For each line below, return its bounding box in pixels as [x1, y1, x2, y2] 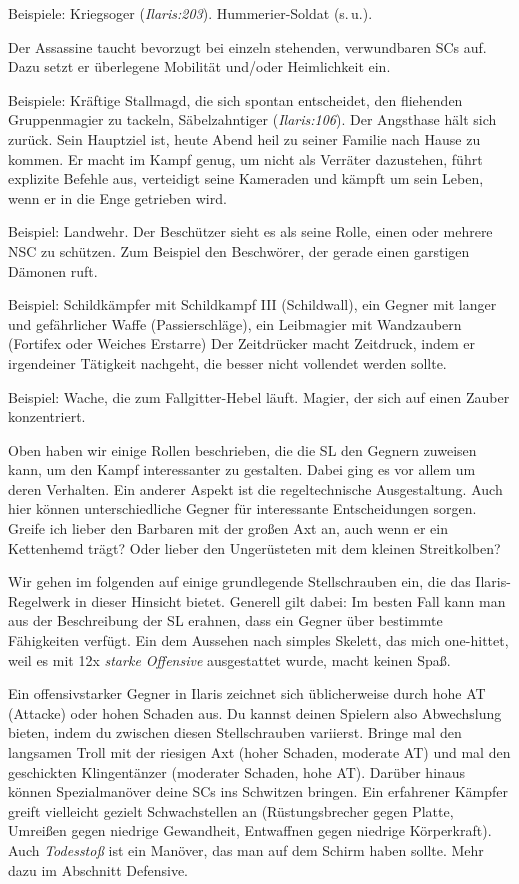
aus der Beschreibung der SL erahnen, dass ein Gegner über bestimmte [8, 610, 443, 631]
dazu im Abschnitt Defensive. [8, 859, 189, 880]
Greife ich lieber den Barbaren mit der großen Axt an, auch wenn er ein [8, 518, 449, 539]
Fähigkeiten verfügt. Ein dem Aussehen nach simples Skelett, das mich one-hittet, [8, 630, 509, 651]
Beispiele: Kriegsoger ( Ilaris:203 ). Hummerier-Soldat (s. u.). [8, 3, 373, 23]
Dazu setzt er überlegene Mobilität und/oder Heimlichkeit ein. [8, 56, 391, 77]
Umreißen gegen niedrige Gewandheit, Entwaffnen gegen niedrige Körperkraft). [8, 820, 492, 841]
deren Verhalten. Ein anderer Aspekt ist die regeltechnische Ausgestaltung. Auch [8, 478, 503, 499]
